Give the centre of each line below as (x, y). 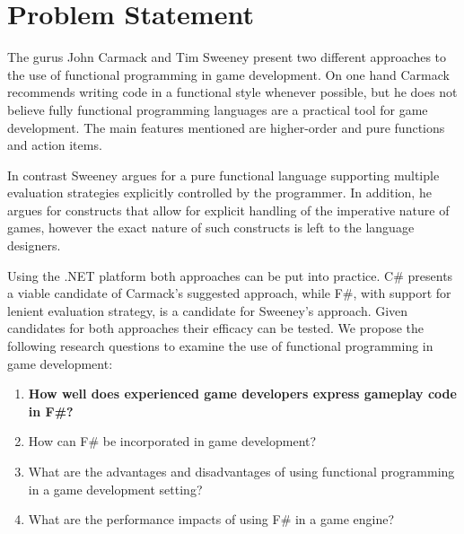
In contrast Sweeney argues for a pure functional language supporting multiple (223, 175)
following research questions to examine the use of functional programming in (220, 346)
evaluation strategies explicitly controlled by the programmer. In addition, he (219, 193)
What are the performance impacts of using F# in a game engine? (211, 519)
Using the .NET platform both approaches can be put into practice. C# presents (230, 275)
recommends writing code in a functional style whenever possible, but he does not (232, 92)
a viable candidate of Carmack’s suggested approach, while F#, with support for (229, 293)
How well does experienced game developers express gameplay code (242, 394)
